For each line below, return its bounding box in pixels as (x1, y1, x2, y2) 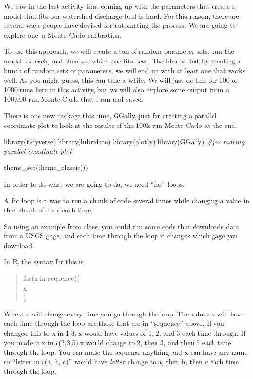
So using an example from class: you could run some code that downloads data (4, 221, 239, 231)
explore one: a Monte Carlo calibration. (4, 29, 121, 40)
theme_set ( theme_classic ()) (4, 162, 88, 172)
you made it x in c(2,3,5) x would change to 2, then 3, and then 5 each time (4, 337, 231, 347)
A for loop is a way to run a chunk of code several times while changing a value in (4, 195, 250, 205)
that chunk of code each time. (4, 205, 93, 215)
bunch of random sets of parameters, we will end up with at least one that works (4, 65, 246, 75)
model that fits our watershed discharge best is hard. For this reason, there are (4, 10, 239, 21)
